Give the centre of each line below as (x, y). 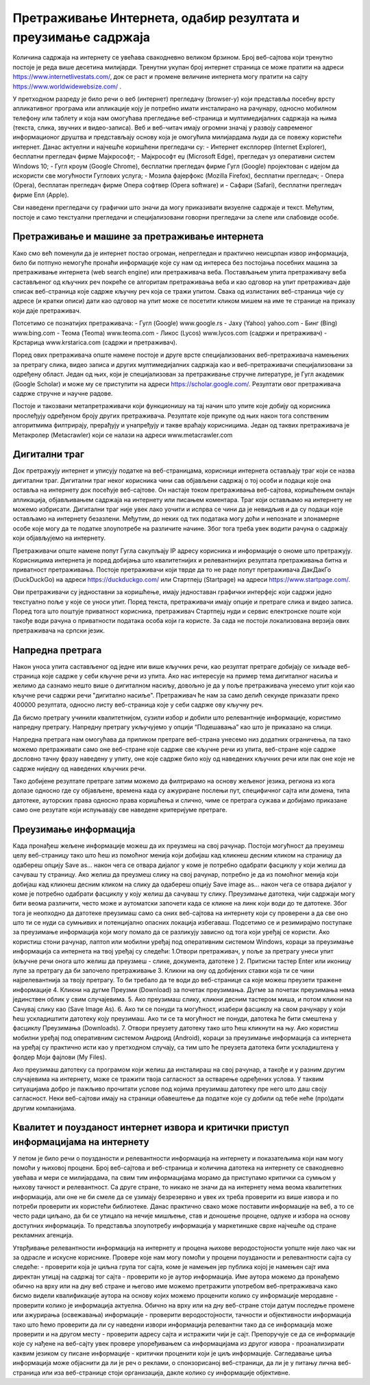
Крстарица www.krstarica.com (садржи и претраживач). (95, 342)
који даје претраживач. (47, 310)
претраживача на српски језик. (59, 630)
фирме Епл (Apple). (41, 195)
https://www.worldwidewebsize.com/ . (67, 86)
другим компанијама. (45, 1108)
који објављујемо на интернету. (59, 538)
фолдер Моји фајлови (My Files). (60, 1057)
